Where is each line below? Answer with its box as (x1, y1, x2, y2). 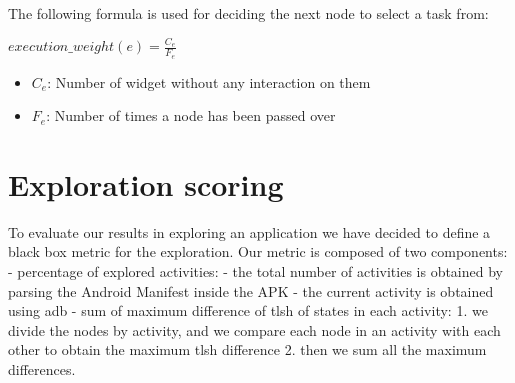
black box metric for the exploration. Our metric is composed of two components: (8, 241, 508, 262)
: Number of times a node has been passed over (46, 105, 336, 126)
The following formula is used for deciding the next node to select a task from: (8, 3, 489, 23)
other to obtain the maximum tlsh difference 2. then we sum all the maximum (8, 339, 487, 360)
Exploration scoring (8, 163, 284, 204)
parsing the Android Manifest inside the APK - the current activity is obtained (8, 280, 494, 301)
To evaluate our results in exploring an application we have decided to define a (8, 221, 491, 242)
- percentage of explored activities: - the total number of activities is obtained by (8, 261, 503, 282)
